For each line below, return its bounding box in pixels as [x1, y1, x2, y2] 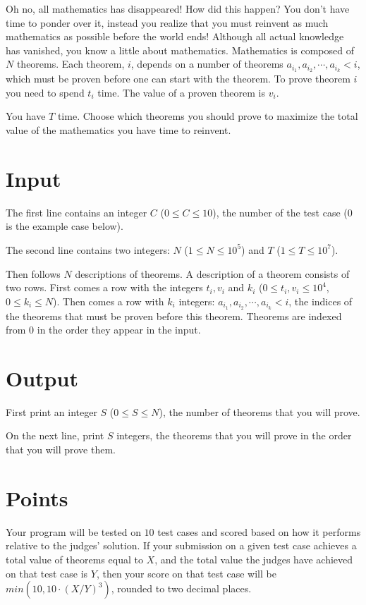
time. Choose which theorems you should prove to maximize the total [57, 109, 358, 123]
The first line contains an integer [6, 204, 147, 219]
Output [6, 363, 78, 392]
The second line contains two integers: [6, 242, 170, 257]
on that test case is [6, 566, 88, 580]
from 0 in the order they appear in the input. [6, 322, 201, 337]
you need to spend [6, 85, 85, 99]
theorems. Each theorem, [16, 56, 125, 71]
